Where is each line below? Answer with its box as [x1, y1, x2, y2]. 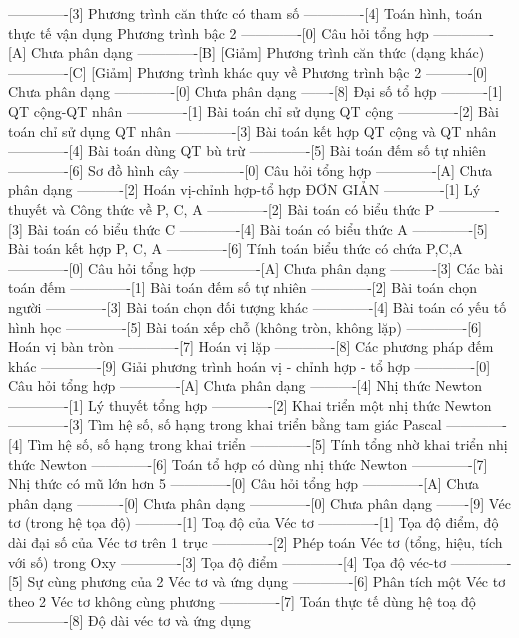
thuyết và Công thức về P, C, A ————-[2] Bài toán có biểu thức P [8, 198, 435, 219]
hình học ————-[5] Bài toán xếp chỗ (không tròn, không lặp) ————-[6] [8, 316, 482, 337]
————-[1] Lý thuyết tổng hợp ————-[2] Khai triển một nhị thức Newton [8, 394, 492, 415]
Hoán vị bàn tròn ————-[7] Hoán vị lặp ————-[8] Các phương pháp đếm [8, 336, 494, 357]
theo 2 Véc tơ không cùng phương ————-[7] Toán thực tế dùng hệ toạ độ [8, 590, 476, 611]
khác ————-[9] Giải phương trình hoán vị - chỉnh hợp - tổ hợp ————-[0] [8, 355, 491, 376]
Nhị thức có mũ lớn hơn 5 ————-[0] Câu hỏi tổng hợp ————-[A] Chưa [8, 473, 479, 494]
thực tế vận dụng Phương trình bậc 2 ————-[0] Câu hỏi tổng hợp [8, 22, 429, 43]
